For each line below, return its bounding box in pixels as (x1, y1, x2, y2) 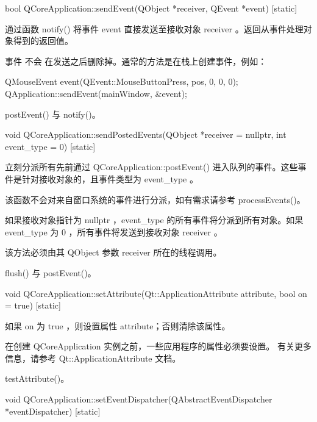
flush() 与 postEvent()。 (5, 266, 96, 279)
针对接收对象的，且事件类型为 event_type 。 (21, 172, 198, 185)
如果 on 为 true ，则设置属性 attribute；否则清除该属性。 (5, 319, 230, 332)
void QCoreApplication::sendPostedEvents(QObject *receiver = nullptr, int (5, 128, 287, 141)
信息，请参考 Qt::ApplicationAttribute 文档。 (5, 351, 181, 364)
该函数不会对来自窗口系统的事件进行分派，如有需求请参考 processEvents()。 (5, 193, 305, 206)
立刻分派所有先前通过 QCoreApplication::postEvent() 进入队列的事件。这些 (5, 160, 298, 173)
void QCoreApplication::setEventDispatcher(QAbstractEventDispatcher (5, 393, 272, 406)
